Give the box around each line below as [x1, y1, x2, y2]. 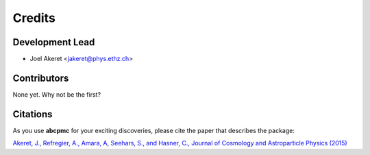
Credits [12, 10, 56, 25]
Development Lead [12, 36, 95, 48]
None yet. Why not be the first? [12, 90, 101, 99]
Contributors [12, 72, 69, 84]
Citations [12, 108, 53, 120]
